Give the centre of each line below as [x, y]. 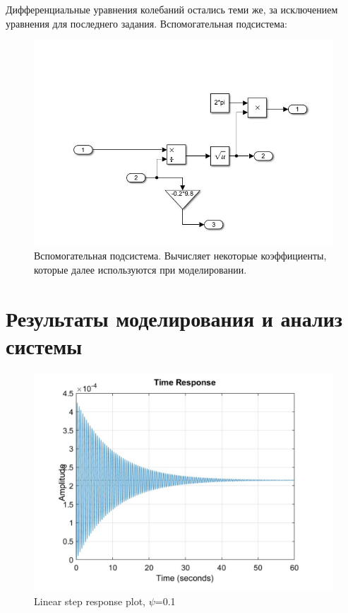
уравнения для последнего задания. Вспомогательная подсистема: [146, 23]
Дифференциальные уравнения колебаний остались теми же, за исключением [172, 9]
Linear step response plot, [90, 601]
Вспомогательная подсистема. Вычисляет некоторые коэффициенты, [180, 256]
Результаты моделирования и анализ [174, 318]
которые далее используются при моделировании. [140, 270]
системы [44, 345]
